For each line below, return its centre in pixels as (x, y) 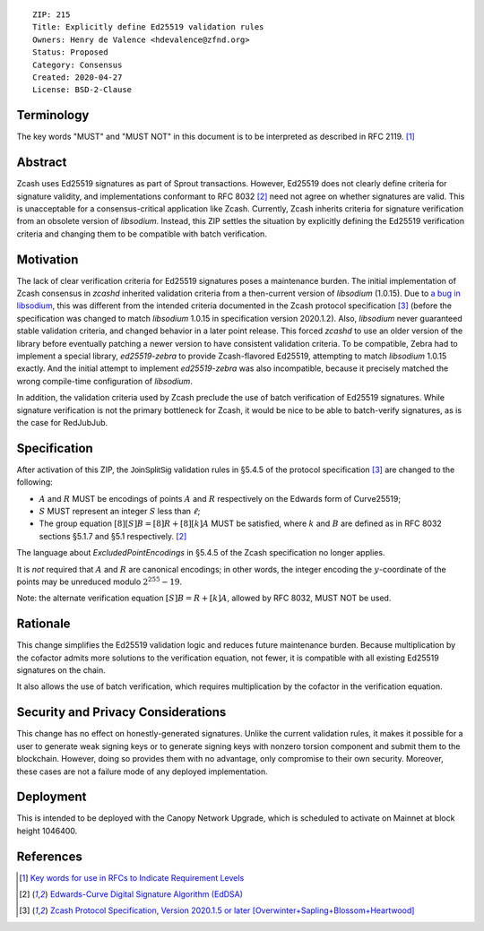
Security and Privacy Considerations (121, 712)
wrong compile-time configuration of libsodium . (104, 381)
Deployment (52, 797)
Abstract (42, 163)
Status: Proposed (70, 52)
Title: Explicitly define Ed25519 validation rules (148, 27)
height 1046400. (47, 831)
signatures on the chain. (61, 670)
